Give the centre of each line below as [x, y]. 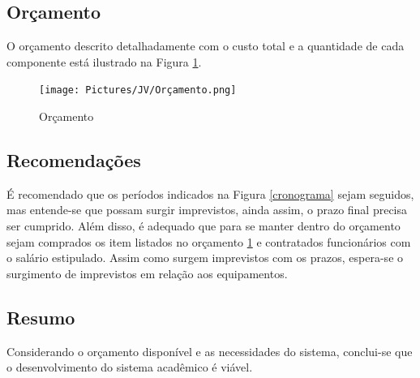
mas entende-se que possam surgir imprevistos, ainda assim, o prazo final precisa [207, 210]
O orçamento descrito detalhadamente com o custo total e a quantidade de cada [206, 46]
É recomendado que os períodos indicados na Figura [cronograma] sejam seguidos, [210, 193]
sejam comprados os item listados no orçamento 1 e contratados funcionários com [209, 241]
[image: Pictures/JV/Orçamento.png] [138, 90]
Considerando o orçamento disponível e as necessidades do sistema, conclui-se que [210, 351]
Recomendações [74, 160]
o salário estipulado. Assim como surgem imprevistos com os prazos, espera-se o [205, 258]
